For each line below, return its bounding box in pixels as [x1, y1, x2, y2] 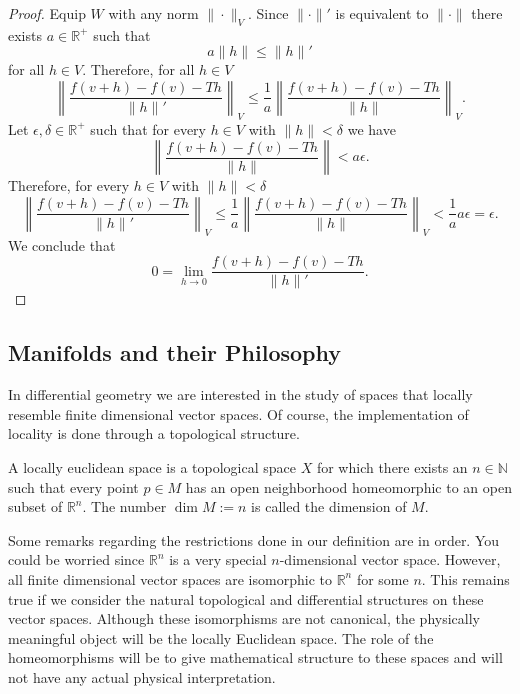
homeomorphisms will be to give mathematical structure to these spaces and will [8, 647, 503, 668]
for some [356, 568, 409, 589]
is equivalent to [335, 3, 429, 23]
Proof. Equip [8, 3, 86, 23]
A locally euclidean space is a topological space [8, 457, 296, 477]
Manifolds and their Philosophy [8, 337, 342, 368]
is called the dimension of [251, 496, 407, 517]
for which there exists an [316, 457, 468, 477]
